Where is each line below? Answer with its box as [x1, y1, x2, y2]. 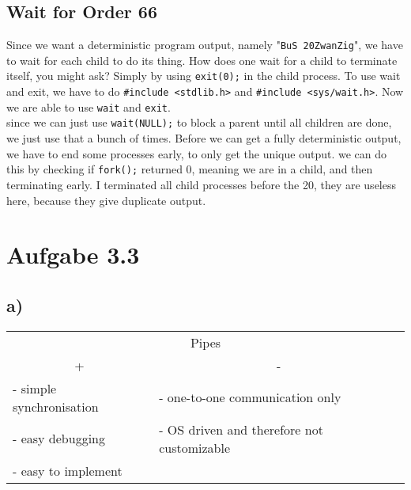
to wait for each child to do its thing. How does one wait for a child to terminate [6, 51, 398, 68]
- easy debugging [13, 429, 105, 448]
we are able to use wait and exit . [6, 98, 171, 115]
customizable [159, 438, 231, 457]
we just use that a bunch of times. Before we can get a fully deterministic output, [6, 130, 402, 146]
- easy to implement [13, 461, 123, 480]
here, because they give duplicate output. [6, 192, 206, 208]
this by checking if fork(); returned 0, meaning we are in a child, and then [6, 161, 373, 177]
